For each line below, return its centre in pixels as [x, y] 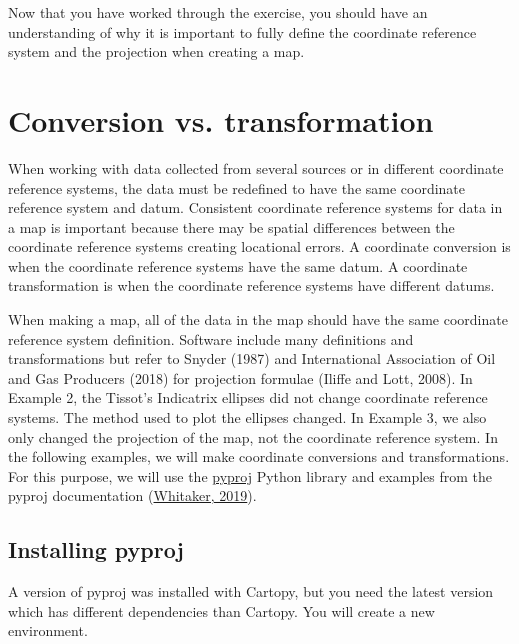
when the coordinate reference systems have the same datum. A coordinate [238, 265]
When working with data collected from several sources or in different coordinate [256, 167]
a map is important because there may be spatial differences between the [231, 226]
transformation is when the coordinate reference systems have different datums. [251, 285]
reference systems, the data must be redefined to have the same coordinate [237, 187]
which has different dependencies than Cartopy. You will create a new [221, 610]
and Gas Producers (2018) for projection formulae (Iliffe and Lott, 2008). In [240, 377]
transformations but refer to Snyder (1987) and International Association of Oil [252, 358]
